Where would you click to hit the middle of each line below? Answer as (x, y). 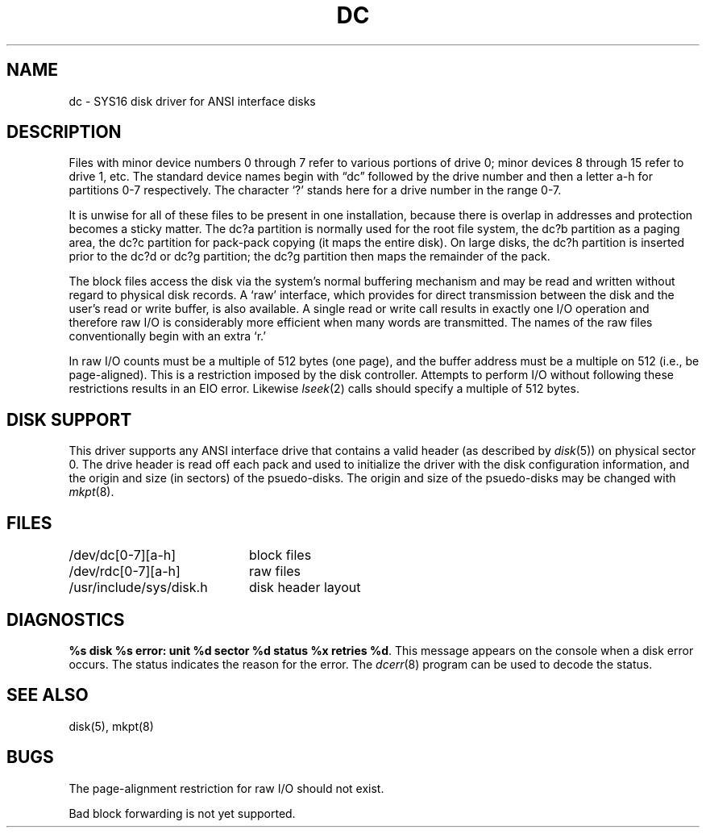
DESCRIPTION (64, 132)
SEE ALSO (48, 695)
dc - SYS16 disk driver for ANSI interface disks (192, 101)
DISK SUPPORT (69, 419)
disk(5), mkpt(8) (111, 726)
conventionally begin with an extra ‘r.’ (168, 336)
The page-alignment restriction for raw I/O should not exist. (226, 788)
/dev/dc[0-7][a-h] (123, 555)
